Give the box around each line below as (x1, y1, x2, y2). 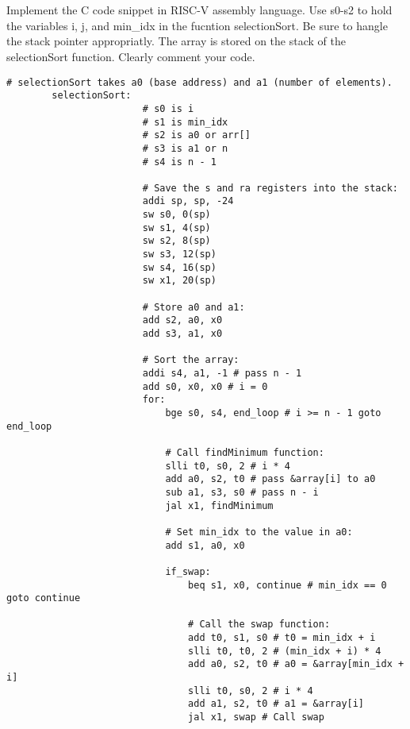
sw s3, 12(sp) (142, 249, 216, 260)
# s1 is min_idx (142, 116, 228, 128)
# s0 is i (142, 102, 194, 114)
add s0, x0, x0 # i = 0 (142, 380, 268, 392)
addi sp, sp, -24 (142, 195, 234, 207)
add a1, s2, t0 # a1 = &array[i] (188, 698, 365, 710)
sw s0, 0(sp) (142, 209, 211, 221)
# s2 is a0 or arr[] (142, 129, 251, 141)
